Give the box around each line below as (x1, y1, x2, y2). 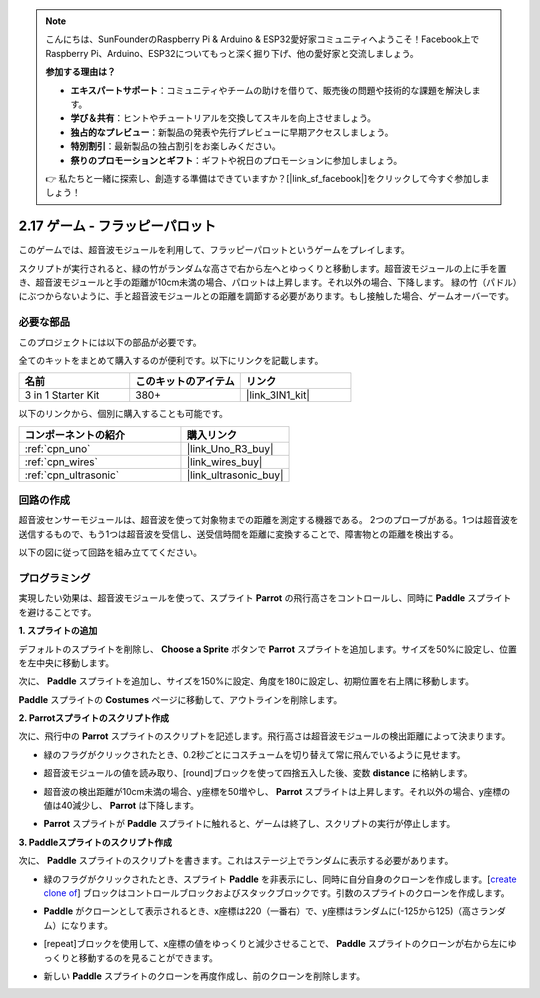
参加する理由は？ (45, 66, 116, 78)
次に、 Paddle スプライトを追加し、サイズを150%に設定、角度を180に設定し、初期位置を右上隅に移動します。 (18, 675, 475, 687)
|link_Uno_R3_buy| (186, 441, 274, 455)
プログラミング (18, 571, 91, 585)
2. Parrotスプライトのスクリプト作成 (18, 712, 170, 724)
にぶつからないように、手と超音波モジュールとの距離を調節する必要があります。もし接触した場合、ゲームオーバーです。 (18, 290, 514, 302)
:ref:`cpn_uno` (24, 441, 91, 455)
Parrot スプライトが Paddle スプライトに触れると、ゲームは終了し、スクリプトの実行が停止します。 (43, 818, 456, 830)
